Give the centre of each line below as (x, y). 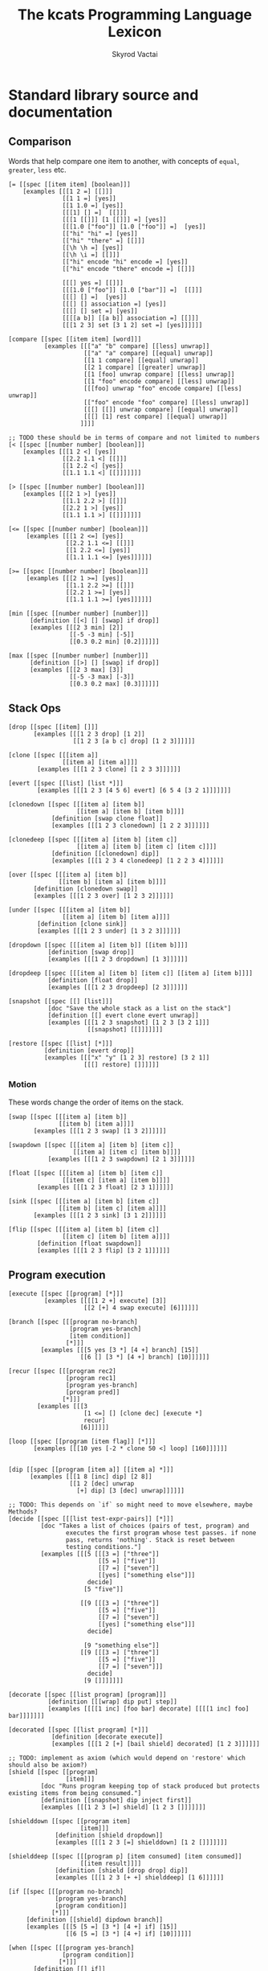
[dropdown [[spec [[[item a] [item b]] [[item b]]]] (98, 945)
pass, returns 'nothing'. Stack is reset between (150, 1540)
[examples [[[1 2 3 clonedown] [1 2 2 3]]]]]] (130, 826)
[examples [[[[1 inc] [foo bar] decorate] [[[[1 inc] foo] (148, 1709)
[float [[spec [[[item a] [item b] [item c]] (85, 1173)
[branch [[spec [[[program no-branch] (73, 1322)
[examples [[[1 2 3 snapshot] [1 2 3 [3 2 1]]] (129, 1022)
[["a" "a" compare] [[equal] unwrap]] (149, 353)
